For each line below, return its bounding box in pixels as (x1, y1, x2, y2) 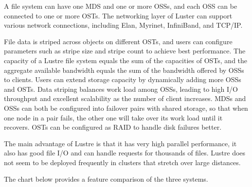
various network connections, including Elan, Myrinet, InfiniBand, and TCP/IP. (4, 20, 243, 30)
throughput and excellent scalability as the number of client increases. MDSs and (4, 93, 246, 103)
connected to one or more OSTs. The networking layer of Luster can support (4, 10, 233, 20)
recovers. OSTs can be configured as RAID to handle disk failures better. (4, 122, 222, 132)
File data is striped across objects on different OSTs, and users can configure (4, 36, 233, 46)
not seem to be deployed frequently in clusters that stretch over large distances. (4, 157, 241, 167)
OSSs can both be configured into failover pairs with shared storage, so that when (4, 102, 248, 113)
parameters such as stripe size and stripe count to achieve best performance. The (4, 46, 246, 56)
